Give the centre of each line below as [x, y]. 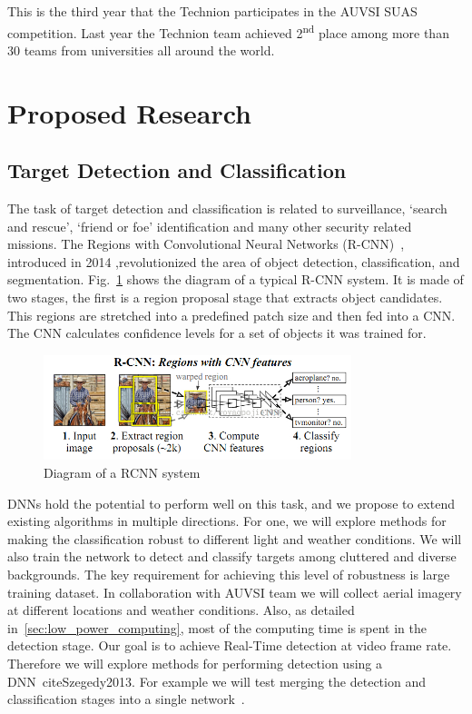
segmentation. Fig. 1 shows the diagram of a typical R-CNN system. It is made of [236, 279]
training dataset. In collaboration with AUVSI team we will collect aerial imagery [235, 592]
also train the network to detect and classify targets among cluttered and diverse [232, 556]
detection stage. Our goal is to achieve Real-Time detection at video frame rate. [230, 645]
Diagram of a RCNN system [122, 472]
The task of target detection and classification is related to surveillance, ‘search [227, 208]
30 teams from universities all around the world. [141, 50]
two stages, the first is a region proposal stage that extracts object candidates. [225, 297]
